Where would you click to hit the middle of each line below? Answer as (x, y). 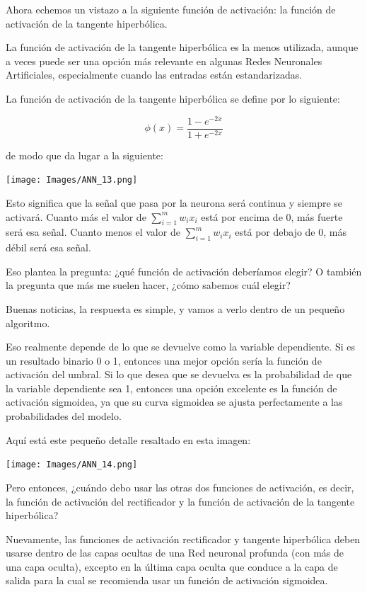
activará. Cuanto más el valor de (76, 216)
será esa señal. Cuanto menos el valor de (93, 232)
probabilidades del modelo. (64, 416)
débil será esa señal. (48, 247)
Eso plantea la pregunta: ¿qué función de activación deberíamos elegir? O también (184, 271)
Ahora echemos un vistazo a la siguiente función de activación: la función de (171, 9)
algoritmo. (28, 323)
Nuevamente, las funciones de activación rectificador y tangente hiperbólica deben (183, 539)
